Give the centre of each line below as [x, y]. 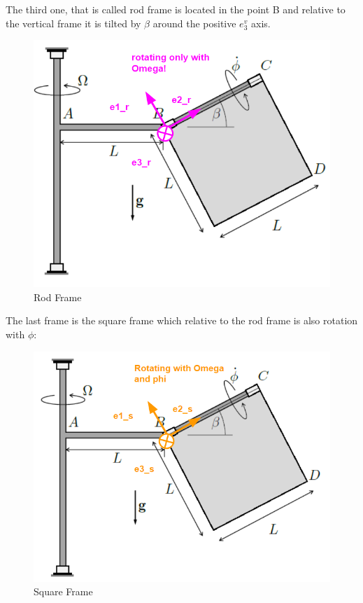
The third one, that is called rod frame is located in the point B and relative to [176, 9]
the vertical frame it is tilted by [73, 23]
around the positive [194, 23]
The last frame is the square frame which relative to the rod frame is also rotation [182, 320]
